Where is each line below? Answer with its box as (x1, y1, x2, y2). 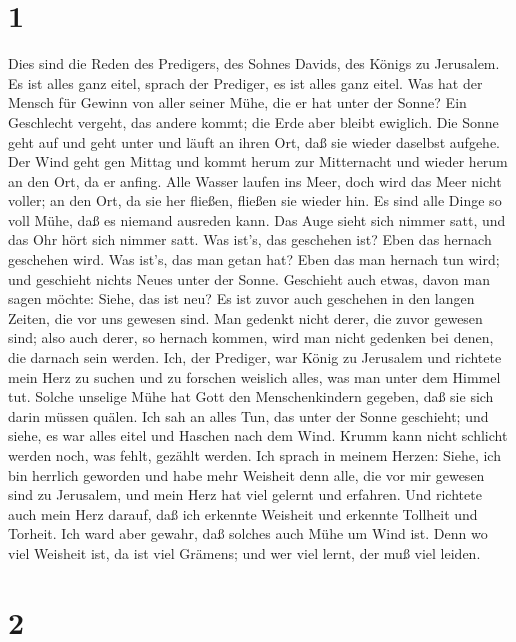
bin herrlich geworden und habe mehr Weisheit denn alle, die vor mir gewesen (8, 464, 485, 485)
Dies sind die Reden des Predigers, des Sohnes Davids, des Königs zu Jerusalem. (8, 53, 500, 74)
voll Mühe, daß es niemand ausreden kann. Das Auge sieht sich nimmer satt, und (8, 209, 506, 230)
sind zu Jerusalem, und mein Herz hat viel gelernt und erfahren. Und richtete (8, 484, 482, 505)
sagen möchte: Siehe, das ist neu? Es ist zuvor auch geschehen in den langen (8, 288, 475, 309)
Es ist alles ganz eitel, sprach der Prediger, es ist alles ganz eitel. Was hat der (8, 72, 483, 93)
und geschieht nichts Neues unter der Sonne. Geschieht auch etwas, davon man (8, 268, 490, 289)
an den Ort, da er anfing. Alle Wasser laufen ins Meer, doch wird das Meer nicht (8, 170, 502, 191)
